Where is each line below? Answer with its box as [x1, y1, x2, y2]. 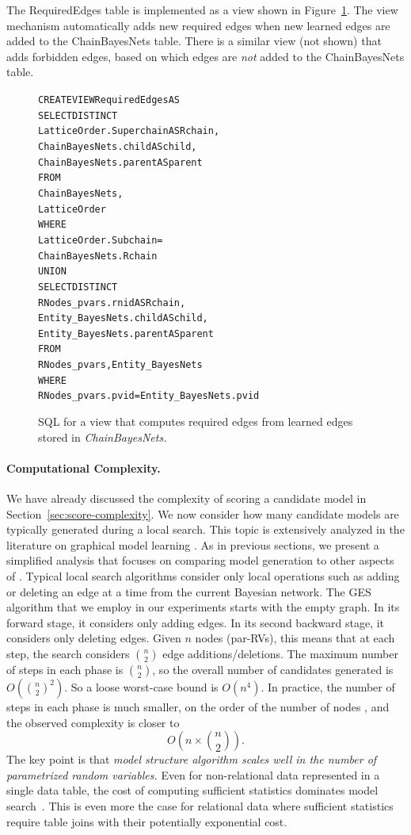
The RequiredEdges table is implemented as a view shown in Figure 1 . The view [6, 2, 398, 17]
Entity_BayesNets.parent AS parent [38, 327, 214, 339]
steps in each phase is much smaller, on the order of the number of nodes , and [6, 699, 390, 715]
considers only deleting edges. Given [6, 630, 181, 646]
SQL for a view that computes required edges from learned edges [38, 413, 353, 430]
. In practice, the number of [261, 679, 395, 695]
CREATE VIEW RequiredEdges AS [38, 94, 180, 105]
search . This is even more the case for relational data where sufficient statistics [6, 797, 394, 814]
